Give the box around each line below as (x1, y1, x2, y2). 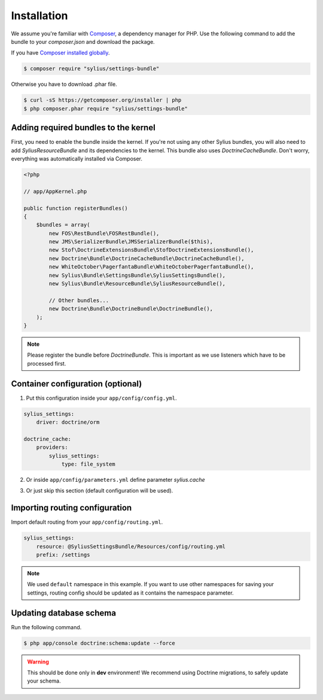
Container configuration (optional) (11, 378, 142, 389)
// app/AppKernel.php (23, 188, 87, 195)
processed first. (27, 360, 66, 367)
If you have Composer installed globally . (11, 49, 110, 56)
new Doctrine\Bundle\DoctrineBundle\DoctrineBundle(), (48, 306, 214, 312)
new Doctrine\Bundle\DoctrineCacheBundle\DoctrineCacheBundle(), (48, 255, 245, 262)
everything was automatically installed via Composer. (11, 155, 143, 162)
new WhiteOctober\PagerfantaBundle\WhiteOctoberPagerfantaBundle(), (48, 264, 254, 270)
